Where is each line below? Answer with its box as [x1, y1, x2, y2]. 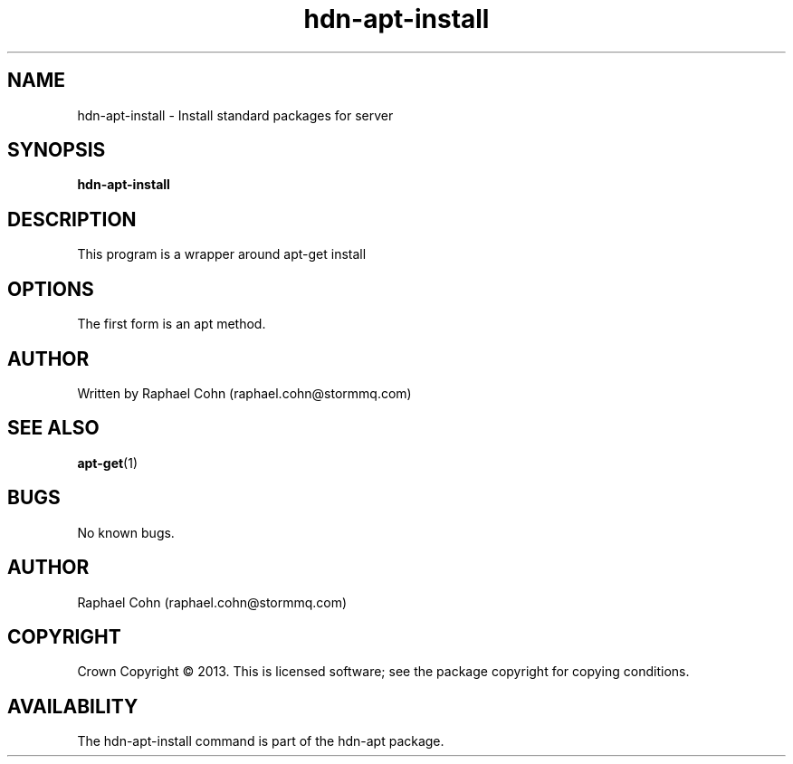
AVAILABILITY [7, 694, 139, 718]
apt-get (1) [77, 454, 139, 471]
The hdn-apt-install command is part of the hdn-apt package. [77, 733, 444, 750]
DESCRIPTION [7, 207, 137, 231]
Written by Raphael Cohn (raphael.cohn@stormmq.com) [77, 385, 412, 401]
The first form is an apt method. [77, 316, 266, 332]
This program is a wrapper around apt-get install [77, 246, 367, 263]
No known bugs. [77, 524, 175, 540]
